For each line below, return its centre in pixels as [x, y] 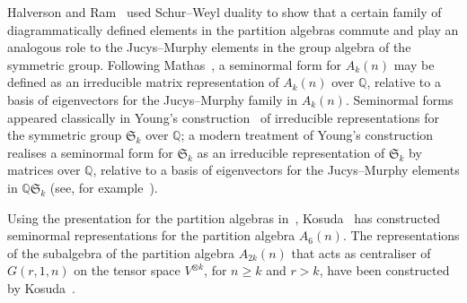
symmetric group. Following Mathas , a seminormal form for [175, 64]
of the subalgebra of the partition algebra [121, 252]
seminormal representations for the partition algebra [151, 235]
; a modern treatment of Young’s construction [307, 135]
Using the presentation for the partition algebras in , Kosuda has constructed [224, 217]
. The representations [401, 235]
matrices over [44, 170]
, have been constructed [384, 270]
